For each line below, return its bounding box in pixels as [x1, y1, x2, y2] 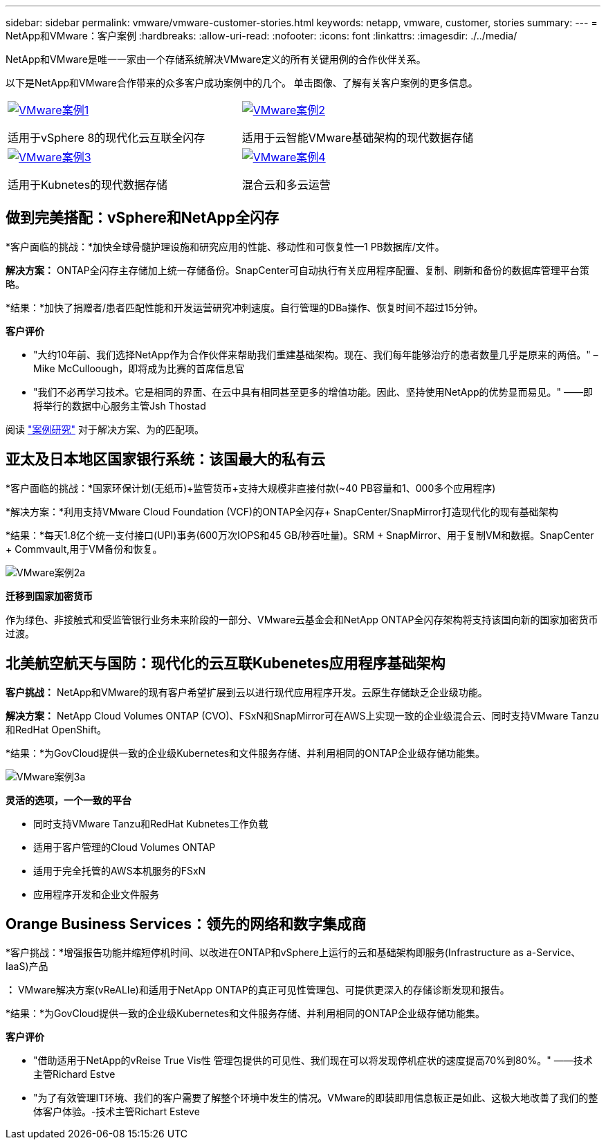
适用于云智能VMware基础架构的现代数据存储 [241, 131, 474, 145]
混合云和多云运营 [241, 178, 331, 192]
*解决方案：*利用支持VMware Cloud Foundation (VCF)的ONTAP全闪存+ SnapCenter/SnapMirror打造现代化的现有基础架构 [6, 505, 558, 517]
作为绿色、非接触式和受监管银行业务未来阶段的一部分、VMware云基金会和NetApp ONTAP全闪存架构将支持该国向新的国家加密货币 [6, 613, 598, 625]
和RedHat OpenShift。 [6, 723, 107, 735]
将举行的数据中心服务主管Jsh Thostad [33, 399, 206, 412]
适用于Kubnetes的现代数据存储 [8, 178, 168, 192]
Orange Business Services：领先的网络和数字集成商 [6, 915, 367, 933]
